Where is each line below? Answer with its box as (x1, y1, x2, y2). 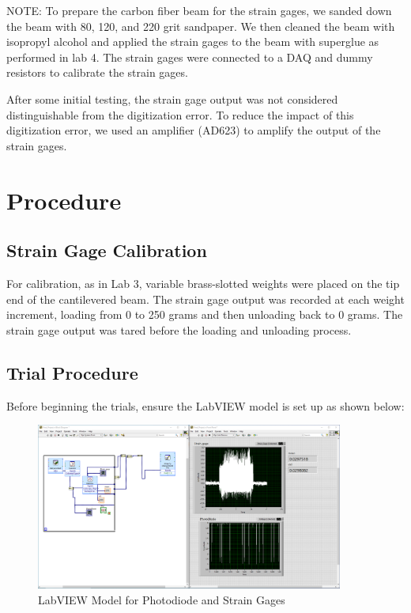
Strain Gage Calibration (6, 238, 207, 263)
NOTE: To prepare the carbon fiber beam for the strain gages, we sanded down (6, 2, 392, 18)
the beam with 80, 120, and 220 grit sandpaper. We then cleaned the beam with (6, 17, 395, 34)
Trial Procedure (6, 360, 138, 384)
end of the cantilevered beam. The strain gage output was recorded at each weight (6, 290, 405, 307)
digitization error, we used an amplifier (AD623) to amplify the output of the (6, 122, 381, 138)
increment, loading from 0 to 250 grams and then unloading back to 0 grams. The (6, 306, 403, 323)
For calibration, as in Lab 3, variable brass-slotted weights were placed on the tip (6, 274, 400, 291)
